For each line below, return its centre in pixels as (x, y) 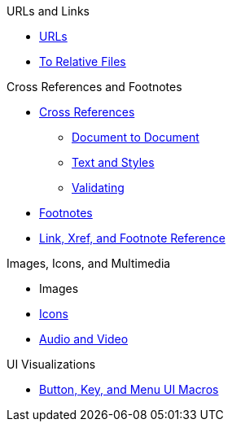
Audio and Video (84, 339)
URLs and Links (48, 11)
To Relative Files (83, 61)
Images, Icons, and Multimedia (89, 263)
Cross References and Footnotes (94, 87)
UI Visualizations (51, 364)
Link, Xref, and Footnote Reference (132, 238)
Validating (98, 188)
